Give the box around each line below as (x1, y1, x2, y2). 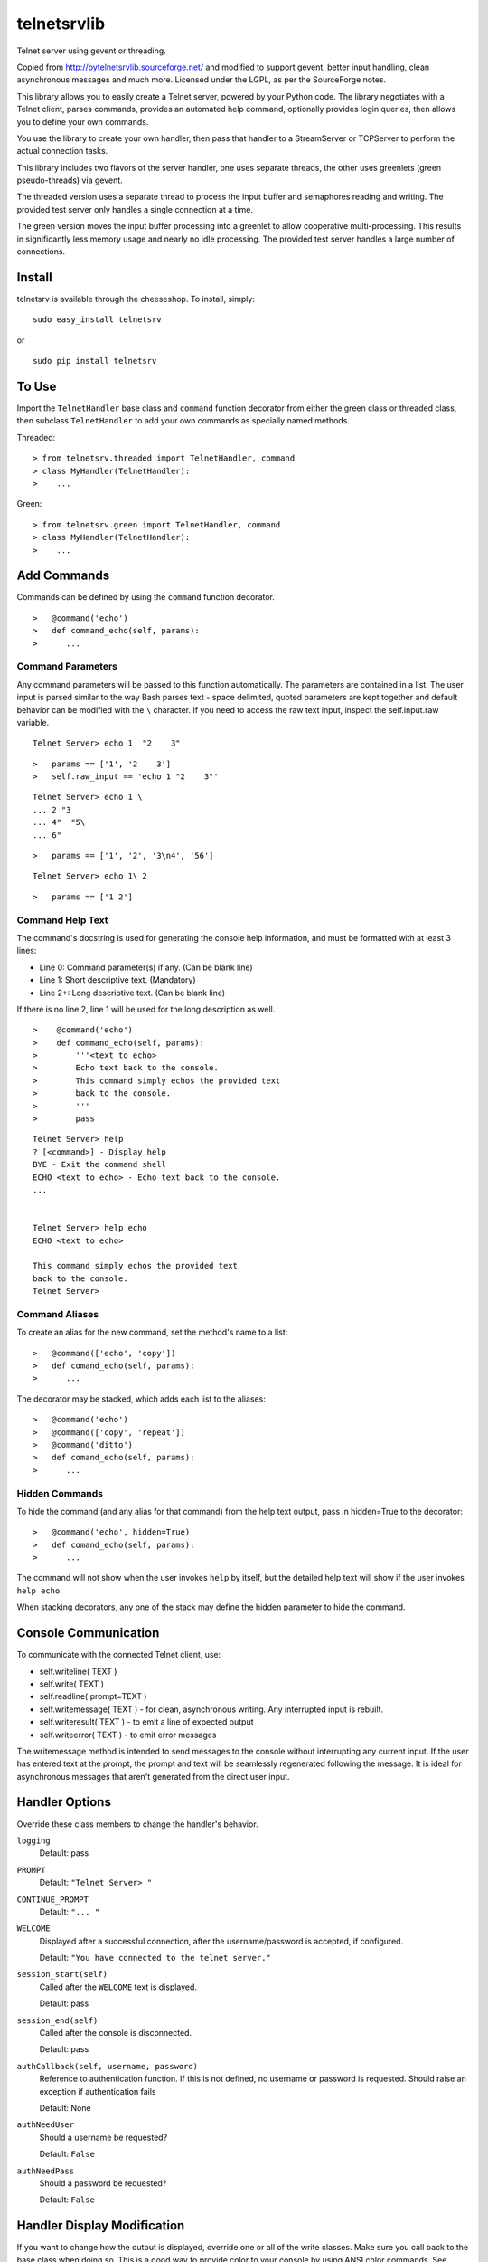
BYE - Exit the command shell (33, 1159, 167, 1170)
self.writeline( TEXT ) (39, 1666, 117, 1677)
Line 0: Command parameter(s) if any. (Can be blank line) (39, 962, 253, 973)
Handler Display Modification (16, 2218, 185, 2234)
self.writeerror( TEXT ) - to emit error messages (39, 1729, 217, 1740)
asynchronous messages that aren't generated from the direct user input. (16, 1771, 290, 1782)
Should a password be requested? (39, 2177, 167, 2189)
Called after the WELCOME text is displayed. (39, 1982, 198, 1992)
